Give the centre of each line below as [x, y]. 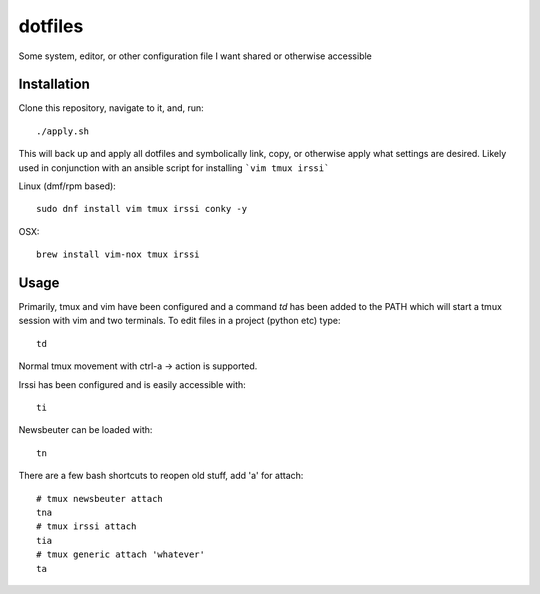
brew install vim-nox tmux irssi [118, 254]
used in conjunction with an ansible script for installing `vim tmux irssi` [174, 167]
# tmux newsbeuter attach [100, 498]
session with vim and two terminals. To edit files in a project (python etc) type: [179, 321]
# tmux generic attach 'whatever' [120, 554]
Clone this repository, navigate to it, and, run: [111, 108]
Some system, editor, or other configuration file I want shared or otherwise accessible [195, 56]
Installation [54, 84]
